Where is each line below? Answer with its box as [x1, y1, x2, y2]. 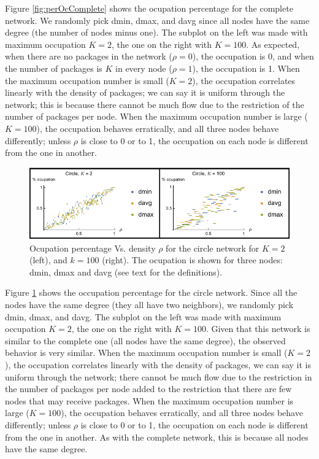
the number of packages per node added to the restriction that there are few [5, 382, 292, 395]
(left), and [29, 253, 67, 266]
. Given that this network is [206, 322, 310, 335]
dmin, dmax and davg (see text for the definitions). [29, 265, 223, 278]
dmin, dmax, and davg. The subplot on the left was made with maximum [5, 310, 282, 323]
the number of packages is [5, 61, 102, 74]
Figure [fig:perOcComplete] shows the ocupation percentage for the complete [5, 2, 293, 14]
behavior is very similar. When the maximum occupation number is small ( [5, 346, 288, 359]
